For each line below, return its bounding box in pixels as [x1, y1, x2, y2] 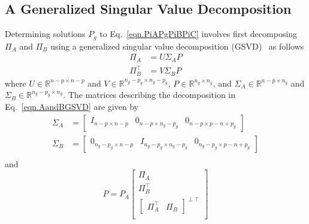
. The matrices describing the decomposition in [63, 88, 236, 101]
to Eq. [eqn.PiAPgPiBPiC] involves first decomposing [99, 27, 298, 40]
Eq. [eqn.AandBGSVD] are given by [5, 100, 139, 112]
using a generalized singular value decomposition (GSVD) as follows [50, 39, 304, 52]
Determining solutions [5, 27, 86, 40]
